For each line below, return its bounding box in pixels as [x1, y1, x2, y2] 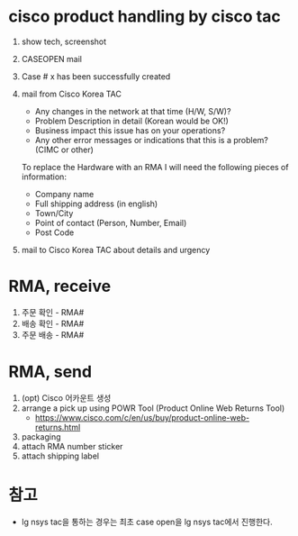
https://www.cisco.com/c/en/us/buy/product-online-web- [34, 412, 249, 422]
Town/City [34, 207, 74, 218]
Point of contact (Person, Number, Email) [34, 217, 187, 228]
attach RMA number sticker [21, 441, 123, 451]
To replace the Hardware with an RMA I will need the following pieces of [21, 161, 289, 172]
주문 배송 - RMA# [21, 329, 85, 340]
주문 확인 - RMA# [21, 306, 85, 317]
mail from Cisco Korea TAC [21, 88, 122, 99]
